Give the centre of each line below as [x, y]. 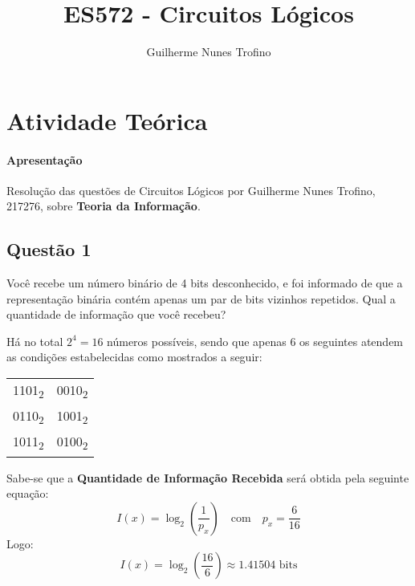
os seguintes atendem [352, 341]
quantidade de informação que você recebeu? [116, 314]
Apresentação [45, 159]
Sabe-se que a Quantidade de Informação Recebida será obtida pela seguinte [208, 477]
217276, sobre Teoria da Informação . [104, 206]
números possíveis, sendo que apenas [197, 341]
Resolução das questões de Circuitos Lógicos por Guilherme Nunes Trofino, [191, 190]
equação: [28, 493]
